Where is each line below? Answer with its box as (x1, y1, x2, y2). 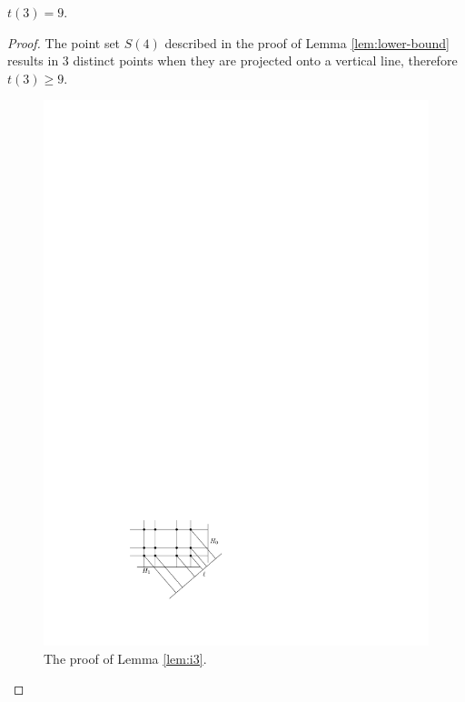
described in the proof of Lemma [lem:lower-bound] (164, 33, 450, 52)
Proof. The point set (7, 33, 121, 52)
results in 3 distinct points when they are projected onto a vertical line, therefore (7, 51, 458, 70)
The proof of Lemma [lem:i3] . (44, 648, 207, 667)
